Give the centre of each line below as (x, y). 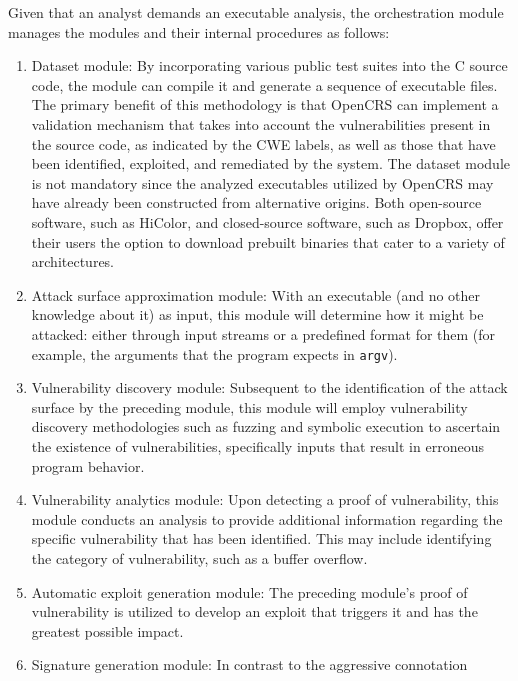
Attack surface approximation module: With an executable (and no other (256, 294)
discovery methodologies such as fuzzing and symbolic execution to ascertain (266, 426)
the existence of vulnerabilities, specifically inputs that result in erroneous (257, 445)
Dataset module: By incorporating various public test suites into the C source (269, 65)
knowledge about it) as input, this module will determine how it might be (257, 314)
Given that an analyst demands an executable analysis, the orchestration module (256, 12)
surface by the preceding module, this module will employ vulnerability (249, 406)
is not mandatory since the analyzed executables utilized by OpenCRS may (262, 182)
